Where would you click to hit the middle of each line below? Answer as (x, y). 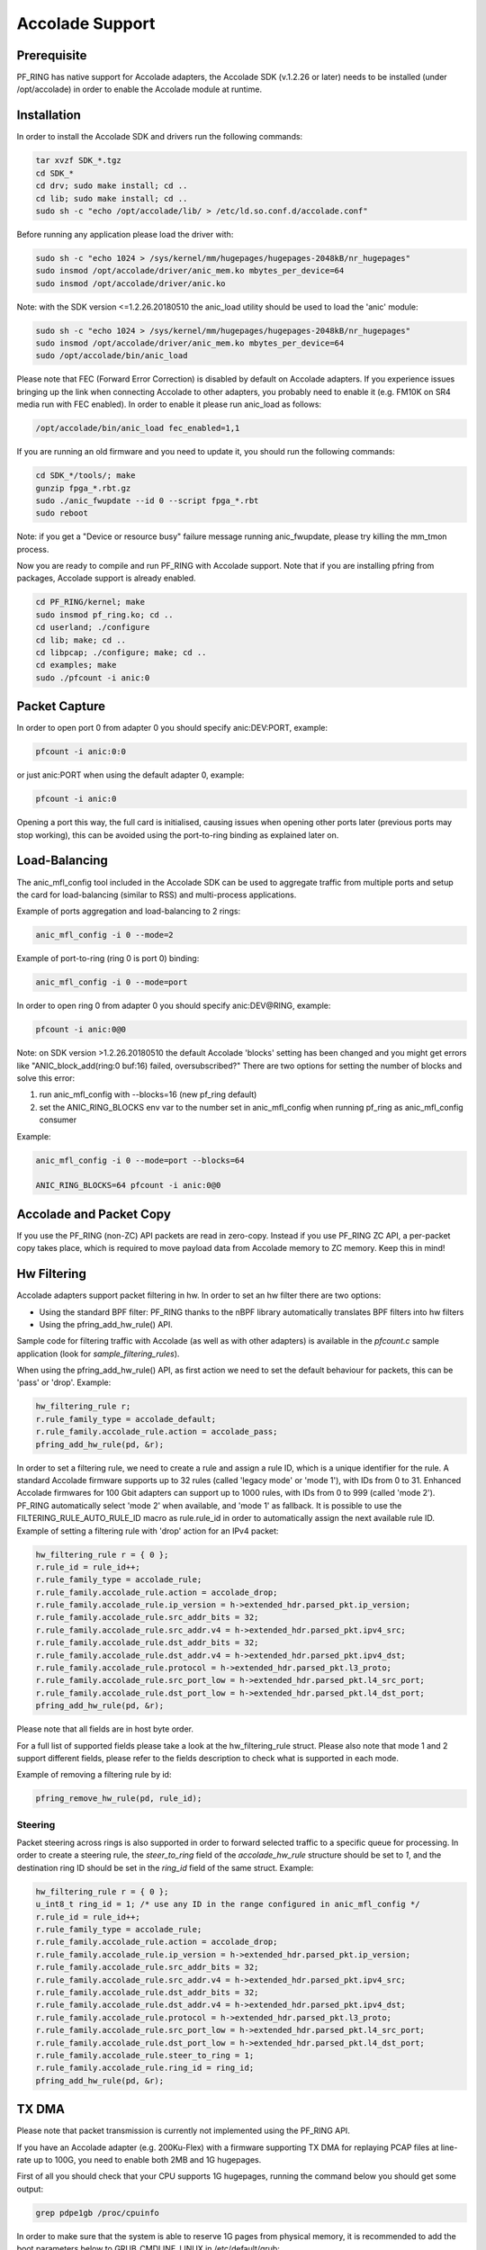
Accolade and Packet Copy (94, 1214)
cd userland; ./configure (93, 627)
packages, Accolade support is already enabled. (107, 578)
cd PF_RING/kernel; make (90, 602)
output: (30, 2189)
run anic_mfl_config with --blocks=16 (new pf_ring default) (148, 1094)
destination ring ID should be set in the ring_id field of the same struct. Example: (165, 1867)
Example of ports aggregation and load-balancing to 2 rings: (129, 911)
